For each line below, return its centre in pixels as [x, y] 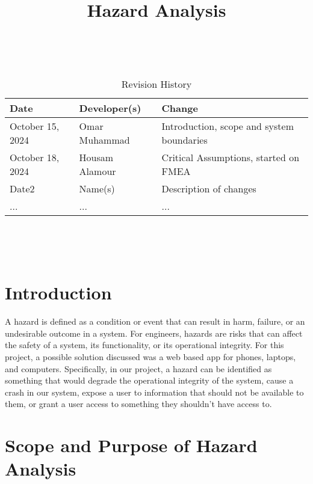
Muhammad [104, 139]
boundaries [184, 139]
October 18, [35, 157]
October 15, [35, 126]
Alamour [98, 171]
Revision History [156, 84]
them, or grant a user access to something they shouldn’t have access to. [138, 404]
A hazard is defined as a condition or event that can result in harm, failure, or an [155, 321]
